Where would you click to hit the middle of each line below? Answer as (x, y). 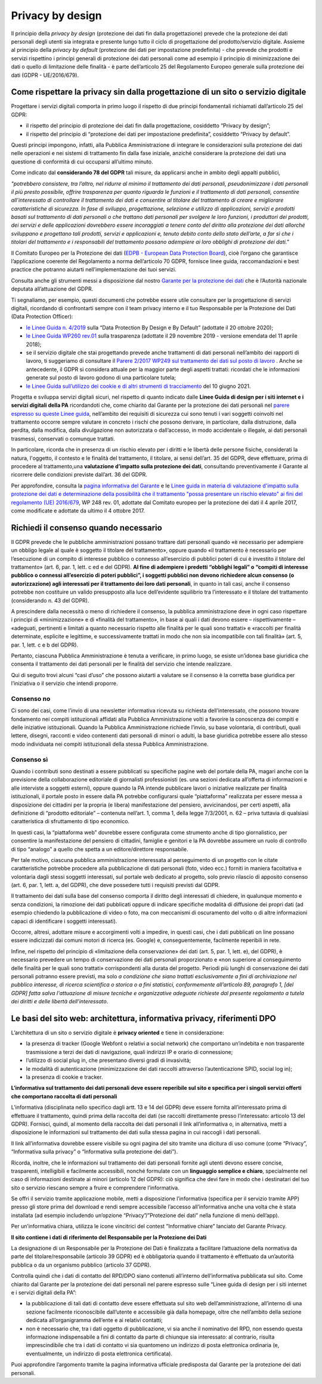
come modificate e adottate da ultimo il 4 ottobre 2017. (78, 511)
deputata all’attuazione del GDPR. (52, 289)
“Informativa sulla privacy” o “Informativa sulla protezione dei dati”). (95, 1152)
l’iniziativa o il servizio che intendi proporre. (64, 684)
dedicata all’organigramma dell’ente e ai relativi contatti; (95, 1320)
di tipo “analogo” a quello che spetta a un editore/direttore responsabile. (100, 849)
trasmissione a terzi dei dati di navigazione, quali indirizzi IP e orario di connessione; (129, 1052)
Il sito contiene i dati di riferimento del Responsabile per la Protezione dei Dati (109, 1237)
